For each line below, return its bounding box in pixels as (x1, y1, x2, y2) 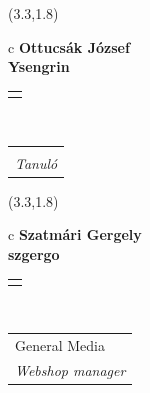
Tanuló (15, 152, 58, 173)
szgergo (8, 243, 60, 264)
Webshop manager (15, 359, 126, 380)
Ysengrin (8, 56, 70, 77)
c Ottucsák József (8, 36, 130, 57)
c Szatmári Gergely (8, 224, 142, 245)
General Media (15, 335, 105, 356)
